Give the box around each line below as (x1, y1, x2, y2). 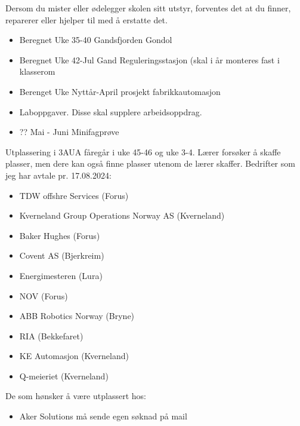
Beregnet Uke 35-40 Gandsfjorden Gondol (19, 33, 172, 46)
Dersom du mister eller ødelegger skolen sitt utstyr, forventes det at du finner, (5, 2, 291, 14)
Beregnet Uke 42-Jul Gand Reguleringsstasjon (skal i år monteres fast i (19, 53, 280, 66)
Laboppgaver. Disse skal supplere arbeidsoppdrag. (19, 105, 202, 118)
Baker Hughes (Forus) (19, 229, 100, 241)
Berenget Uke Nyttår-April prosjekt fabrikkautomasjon (19, 85, 221, 97)
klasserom (19, 65, 55, 78)
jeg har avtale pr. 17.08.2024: (5, 168, 112, 181)
